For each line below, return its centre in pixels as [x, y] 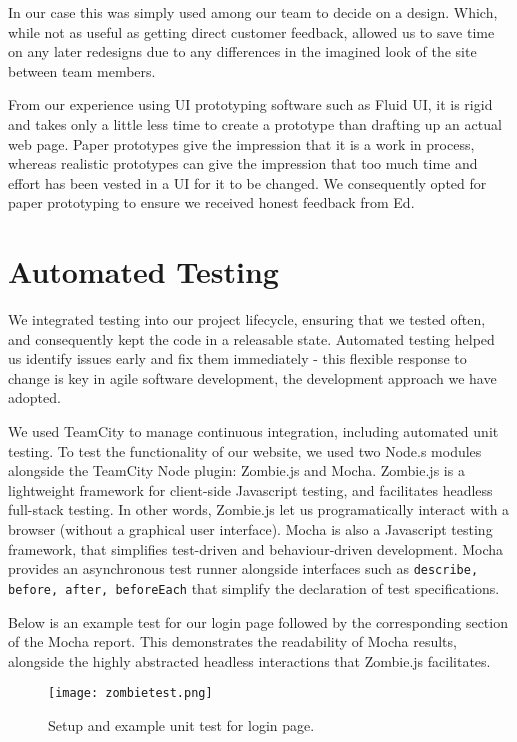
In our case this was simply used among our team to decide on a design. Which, [253, 12]
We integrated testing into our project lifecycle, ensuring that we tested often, [247, 319]
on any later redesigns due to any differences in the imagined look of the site [242, 51]
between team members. [82, 70]
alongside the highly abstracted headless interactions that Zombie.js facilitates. [249, 660]
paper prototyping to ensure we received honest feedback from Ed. [211, 202]
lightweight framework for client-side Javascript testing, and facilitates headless [250, 489]
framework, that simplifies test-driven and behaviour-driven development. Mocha [256, 548]
